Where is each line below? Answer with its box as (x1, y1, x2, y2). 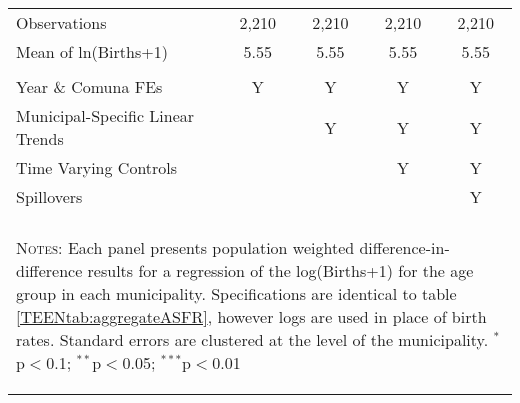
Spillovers (16, 185, 83, 208)
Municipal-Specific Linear (16, 104, 195, 127)
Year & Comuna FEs (16, 75, 163, 98)
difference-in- (359, 236, 450, 259)
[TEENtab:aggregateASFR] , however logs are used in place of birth (16, 305, 487, 328)
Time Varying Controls (16, 156, 178, 179)
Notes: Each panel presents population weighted (16, 236, 355, 259)
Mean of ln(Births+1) (16, 40, 168, 63)
